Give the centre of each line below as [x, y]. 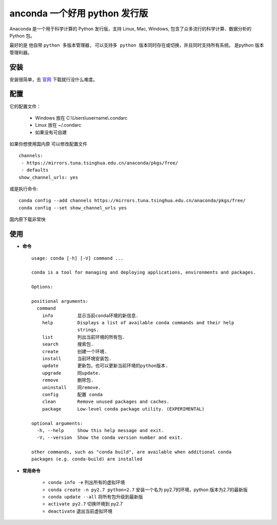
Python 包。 [22, 35]
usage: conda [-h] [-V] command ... [77, 258]
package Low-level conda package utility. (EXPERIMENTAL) [123, 409]
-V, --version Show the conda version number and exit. [110, 438]
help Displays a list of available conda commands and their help [138, 323]
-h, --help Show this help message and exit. [100, 430]
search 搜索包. [68, 344]
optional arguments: [57, 423]
